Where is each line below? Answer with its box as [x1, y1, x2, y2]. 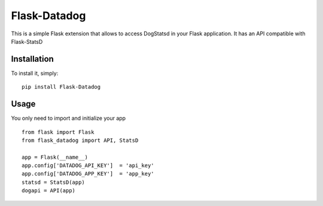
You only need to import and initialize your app [11, 114, 126, 122]
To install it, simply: [11, 69, 59, 77]
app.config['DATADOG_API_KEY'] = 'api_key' [22, 162, 155, 169]
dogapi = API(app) [22, 187, 76, 194]
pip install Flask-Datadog [22, 84, 101, 90]
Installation [11, 54, 54, 64]
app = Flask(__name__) [22, 153, 89, 160]
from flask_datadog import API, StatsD [22, 137, 139, 144]
